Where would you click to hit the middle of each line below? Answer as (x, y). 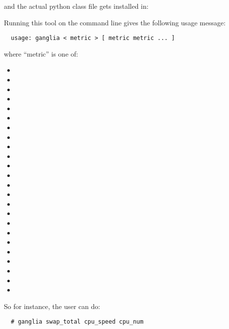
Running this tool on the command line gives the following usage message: (115, 22)
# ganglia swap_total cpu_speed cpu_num (77, 322)
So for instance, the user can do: (52, 306)
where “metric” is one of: (41, 53)
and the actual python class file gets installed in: (76, 6)
